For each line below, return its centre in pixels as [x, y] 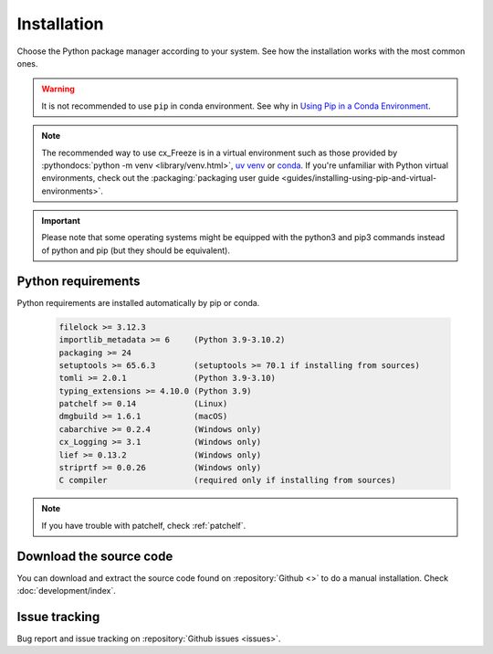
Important [61, 221]
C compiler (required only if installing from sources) [227, 480]
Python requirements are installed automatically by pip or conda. [138, 302]
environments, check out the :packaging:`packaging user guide [161, 178]
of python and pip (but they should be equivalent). [136, 250]
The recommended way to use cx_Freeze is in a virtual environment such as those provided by [220, 153]
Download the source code [95, 556]
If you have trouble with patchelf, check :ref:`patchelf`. [144, 525]
